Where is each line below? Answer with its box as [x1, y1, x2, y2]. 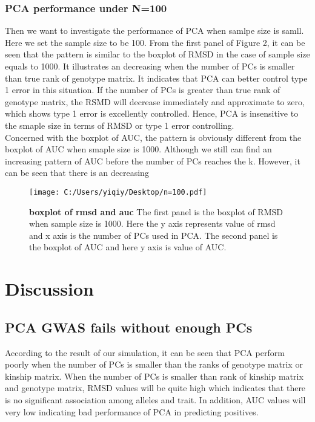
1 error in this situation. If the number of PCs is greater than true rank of [5, 83, 280, 96]
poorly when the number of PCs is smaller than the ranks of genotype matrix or [5, 358, 303, 371]
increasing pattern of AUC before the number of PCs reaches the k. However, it [5, 154, 300, 167]
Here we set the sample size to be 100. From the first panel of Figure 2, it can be [5, 36, 305, 48]
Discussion [5, 276, 94, 301]
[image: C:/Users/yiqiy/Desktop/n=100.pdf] [29, 187, 207, 196]
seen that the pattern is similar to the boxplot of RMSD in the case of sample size [5, 48, 310, 60]
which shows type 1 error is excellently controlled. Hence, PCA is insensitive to [5, 107, 299, 120]
